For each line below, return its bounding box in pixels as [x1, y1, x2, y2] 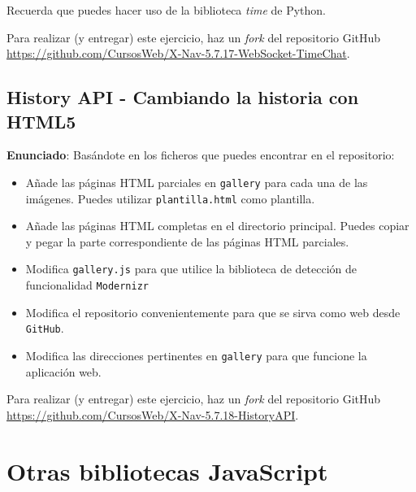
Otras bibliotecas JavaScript [6, 454, 328, 487]
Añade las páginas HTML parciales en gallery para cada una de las [25, 173, 368, 190]
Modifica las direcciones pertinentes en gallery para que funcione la [25, 347, 367, 364]
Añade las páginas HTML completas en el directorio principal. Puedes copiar [25, 217, 409, 234]
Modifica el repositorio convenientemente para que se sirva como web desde [25, 303, 401, 320]
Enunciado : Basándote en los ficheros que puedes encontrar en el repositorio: [6, 146, 395, 163]
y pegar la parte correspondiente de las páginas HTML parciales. [25, 233, 349, 250]
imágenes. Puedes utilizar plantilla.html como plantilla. [25, 189, 315, 207]
